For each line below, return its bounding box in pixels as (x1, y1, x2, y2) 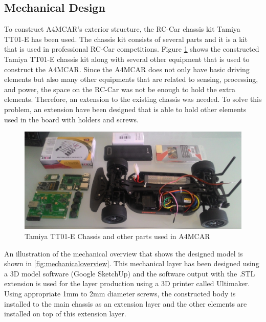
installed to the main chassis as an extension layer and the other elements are (4, 298, 247, 309)
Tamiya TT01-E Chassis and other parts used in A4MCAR (25, 231, 210, 242)
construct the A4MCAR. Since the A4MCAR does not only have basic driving (4, 63, 250, 74)
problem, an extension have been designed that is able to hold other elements (4, 103, 247, 114)
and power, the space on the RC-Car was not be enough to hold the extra (4, 83, 235, 94)
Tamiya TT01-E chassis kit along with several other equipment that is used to (4, 53, 250, 64)
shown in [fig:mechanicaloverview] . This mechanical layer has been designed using (4, 258, 259, 269)
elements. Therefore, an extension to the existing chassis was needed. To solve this (4, 94, 262, 104)
